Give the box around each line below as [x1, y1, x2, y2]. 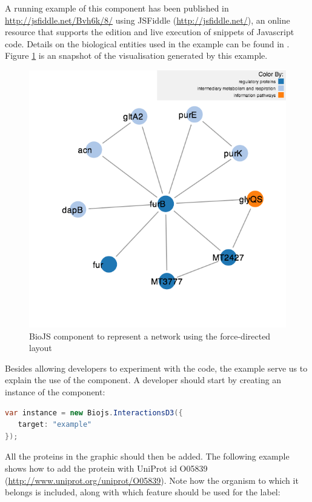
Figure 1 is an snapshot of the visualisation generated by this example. [5, 49, 268, 62]
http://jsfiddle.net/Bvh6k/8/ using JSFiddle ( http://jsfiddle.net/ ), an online [5, 13, 290, 26]
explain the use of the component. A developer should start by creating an [5, 373, 282, 386]
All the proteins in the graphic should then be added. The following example [5, 450, 290, 463]
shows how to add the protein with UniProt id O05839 [5, 461, 208, 474]
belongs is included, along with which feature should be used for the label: [5, 486, 280, 498]
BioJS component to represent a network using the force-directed [29, 329, 271, 342]
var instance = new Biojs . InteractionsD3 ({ [5, 408, 183, 417]
